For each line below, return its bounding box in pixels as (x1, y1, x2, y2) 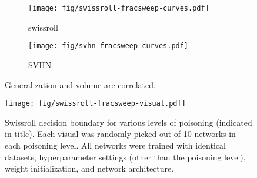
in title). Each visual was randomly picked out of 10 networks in (5, 127, 236, 140)
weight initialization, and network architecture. (5, 162, 174, 174)
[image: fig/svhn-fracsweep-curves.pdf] (28, 42, 189, 51)
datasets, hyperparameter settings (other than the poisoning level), (5, 150, 246, 163)
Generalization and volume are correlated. (5, 78, 156, 90)
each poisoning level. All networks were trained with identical (5, 139, 226, 151)
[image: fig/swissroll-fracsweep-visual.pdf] (5, 99, 186, 108)
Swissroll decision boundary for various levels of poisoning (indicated (5, 116, 252, 128)
